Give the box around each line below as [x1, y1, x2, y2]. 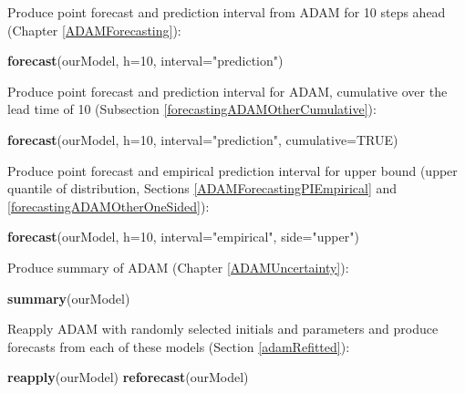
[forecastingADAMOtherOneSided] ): [7, 196, 210, 215]
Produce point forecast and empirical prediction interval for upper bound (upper [7, 160, 458, 180]
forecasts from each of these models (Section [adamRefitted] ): [7, 336, 350, 356]
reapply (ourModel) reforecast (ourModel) [7, 367, 249, 387]
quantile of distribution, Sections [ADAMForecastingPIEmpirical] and [7, 179, 398, 198]
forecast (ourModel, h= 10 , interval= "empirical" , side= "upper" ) [7, 227, 359, 246]
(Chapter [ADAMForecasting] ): [7, 20, 181, 39]
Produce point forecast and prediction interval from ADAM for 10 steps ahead [7, 3, 446, 21]
